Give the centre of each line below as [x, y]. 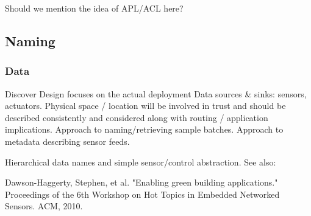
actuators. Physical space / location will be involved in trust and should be [145, 106]
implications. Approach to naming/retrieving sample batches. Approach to [144, 129]
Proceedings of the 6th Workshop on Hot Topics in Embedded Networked [142, 194]
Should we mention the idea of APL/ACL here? [94, 8]
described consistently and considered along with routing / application [137, 117]
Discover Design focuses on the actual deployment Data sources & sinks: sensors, [156, 93]
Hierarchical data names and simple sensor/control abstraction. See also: [141, 162]
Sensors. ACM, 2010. [44, 206]
